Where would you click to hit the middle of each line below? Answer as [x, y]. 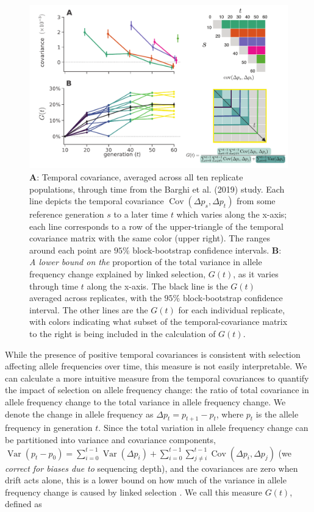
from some [256, 201]
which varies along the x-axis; [232, 214]
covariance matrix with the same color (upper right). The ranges [150, 238]
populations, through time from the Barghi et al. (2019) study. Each [157, 189]
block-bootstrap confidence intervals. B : [207, 250]
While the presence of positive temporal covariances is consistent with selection [153, 354]
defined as [23, 504]
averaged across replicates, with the [95, 298]
